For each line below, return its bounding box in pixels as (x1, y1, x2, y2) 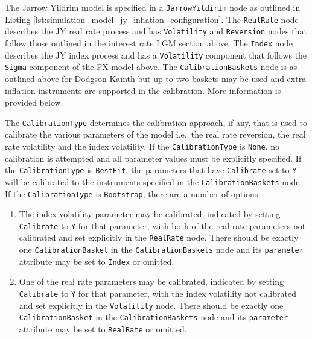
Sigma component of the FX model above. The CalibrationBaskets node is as (5, 60, 298, 73)
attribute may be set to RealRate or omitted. (19, 322, 187, 335)
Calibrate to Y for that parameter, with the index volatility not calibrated (19, 287, 296, 299)
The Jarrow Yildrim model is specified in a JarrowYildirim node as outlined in (5, 1, 301, 13)
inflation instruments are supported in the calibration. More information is (5, 84, 281, 97)
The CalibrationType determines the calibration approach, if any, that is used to (5, 116, 307, 128)
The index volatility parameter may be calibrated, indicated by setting (19, 208, 281, 220)
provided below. (5, 96, 63, 109)
